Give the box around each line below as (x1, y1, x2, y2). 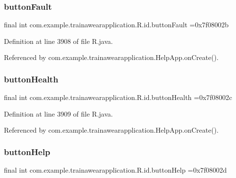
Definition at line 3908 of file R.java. (4, 36, 113, 46)
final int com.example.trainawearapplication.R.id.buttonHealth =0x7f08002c (4, 92, 232, 102)
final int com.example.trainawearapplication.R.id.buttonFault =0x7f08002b (4, 20, 229, 30)
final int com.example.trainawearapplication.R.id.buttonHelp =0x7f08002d (4, 165, 227, 175)
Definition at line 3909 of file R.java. (4, 108, 113, 119)
